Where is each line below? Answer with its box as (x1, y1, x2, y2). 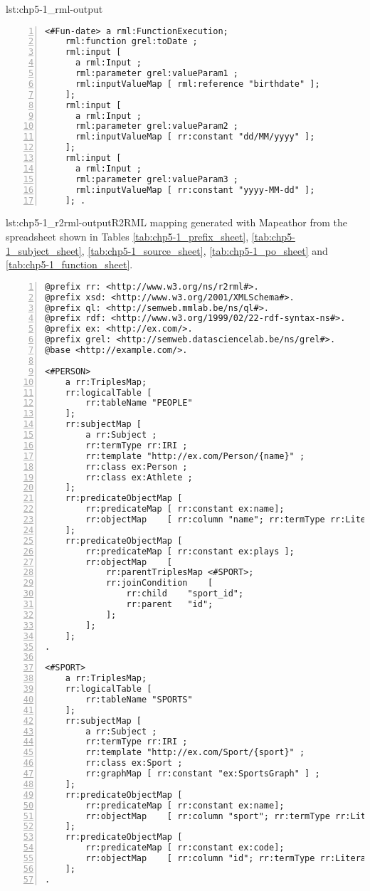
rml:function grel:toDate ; (65, 36, 198, 47)
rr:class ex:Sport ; (85, 758, 183, 769)
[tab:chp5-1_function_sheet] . (6, 257, 133, 272)
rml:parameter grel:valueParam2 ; (75, 121, 239, 132)
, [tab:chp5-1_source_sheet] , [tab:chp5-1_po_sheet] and (81, 243, 328, 258)
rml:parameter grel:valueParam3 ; (75, 174, 239, 184)
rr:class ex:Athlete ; (85, 472, 193, 483)
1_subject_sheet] (6, 243, 82, 258)
